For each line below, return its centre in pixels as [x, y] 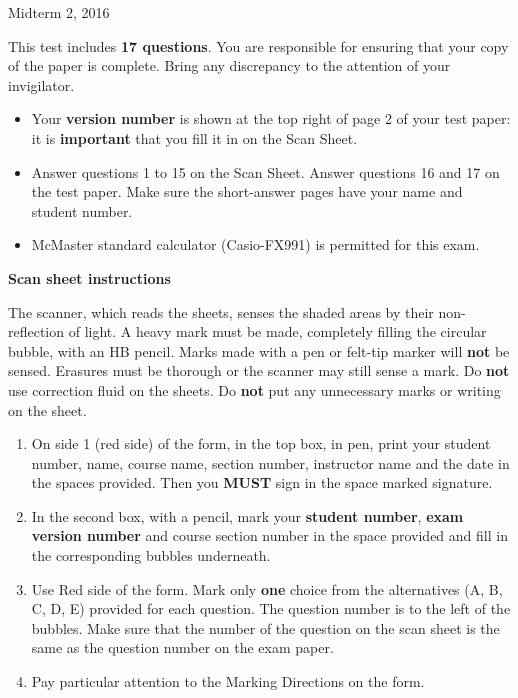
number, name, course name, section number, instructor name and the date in [270, 462]
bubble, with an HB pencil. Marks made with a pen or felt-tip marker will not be [259, 350]
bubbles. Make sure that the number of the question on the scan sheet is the [265, 627]
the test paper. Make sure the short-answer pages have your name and [247, 191]
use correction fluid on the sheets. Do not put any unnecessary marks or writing [254, 389]
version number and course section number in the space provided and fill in [269, 535]
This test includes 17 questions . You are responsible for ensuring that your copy [258, 45]
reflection [36, 331]
